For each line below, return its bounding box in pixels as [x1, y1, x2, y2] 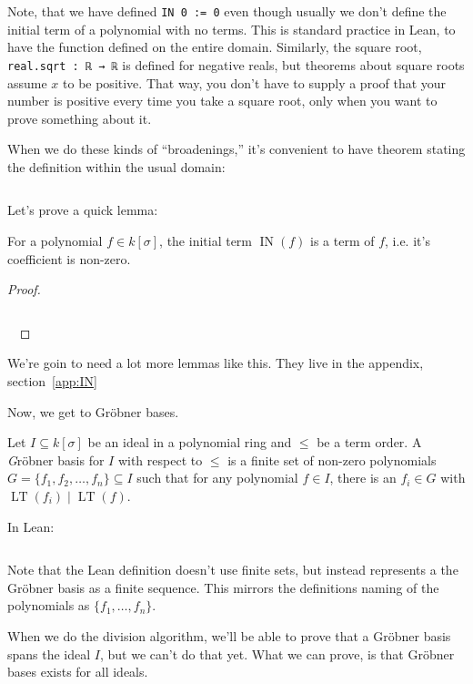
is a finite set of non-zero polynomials [227, 450, 437, 469]
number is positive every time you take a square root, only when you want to [7, 91, 438, 110]
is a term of [310, 231, 375, 250]
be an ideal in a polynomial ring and [87, 433, 292, 452]
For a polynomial [7, 231, 103, 250]
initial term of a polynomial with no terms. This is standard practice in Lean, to [7, 19, 456, 38]
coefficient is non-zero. [7, 249, 131, 268]
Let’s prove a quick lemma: [7, 200, 158, 219]
